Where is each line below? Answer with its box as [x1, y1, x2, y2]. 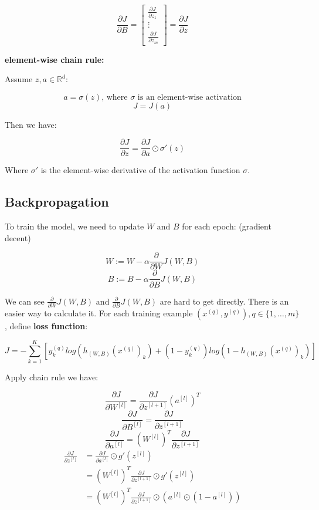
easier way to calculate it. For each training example [5, 306, 193, 319]
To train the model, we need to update [5, 220, 144, 232]
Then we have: [5, 118, 57, 130]
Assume [5, 73, 33, 85]
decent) [5, 231, 31, 244]
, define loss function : [5, 319, 88, 332]
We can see [5, 295, 45, 307]
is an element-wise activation [137, 93, 242, 102]
